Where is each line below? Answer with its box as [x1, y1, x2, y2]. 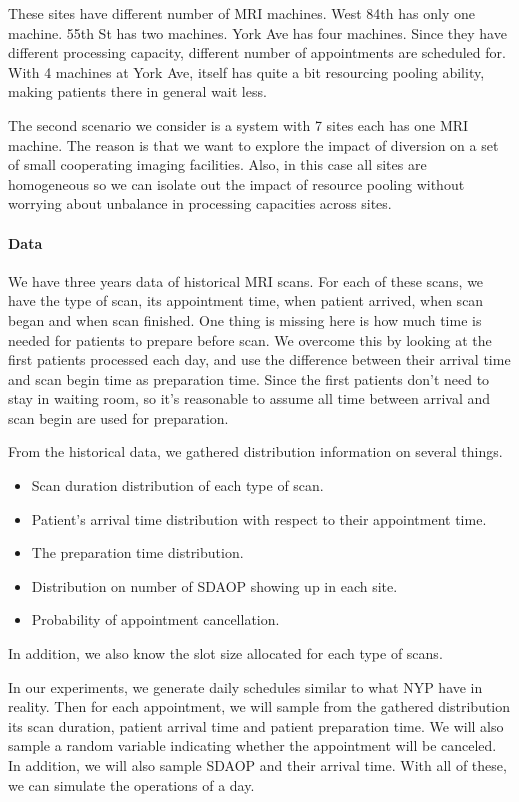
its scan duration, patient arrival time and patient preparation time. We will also [8, 715, 504, 736]
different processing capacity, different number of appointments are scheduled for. [8, 42, 506, 63]
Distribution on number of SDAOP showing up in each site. [31, 575, 398, 596]
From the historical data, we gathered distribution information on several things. [8, 441, 503, 462]
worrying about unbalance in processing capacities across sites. [8, 193, 392, 214]
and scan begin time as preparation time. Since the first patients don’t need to [8, 368, 490, 389]
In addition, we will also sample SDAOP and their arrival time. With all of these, [8, 755, 507, 776]
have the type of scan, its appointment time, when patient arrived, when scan [8, 290, 484, 311]
